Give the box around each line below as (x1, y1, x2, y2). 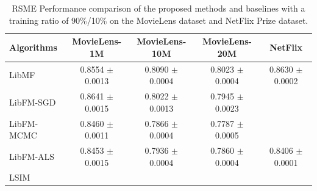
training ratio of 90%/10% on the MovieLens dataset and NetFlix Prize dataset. (9, 13, 308, 26)
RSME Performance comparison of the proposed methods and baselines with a (12, 2, 305, 14)
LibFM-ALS (9, 150, 55, 162)
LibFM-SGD (9, 95, 56, 108)
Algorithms (9, 40, 57, 53)
